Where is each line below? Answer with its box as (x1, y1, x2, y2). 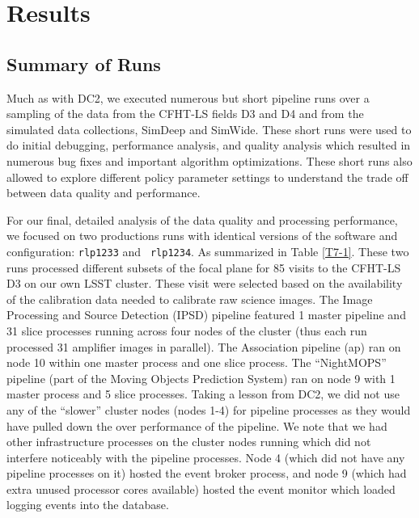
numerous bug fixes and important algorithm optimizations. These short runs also (6, 152, 413, 169)
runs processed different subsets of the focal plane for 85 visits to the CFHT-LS (6, 259, 401, 276)
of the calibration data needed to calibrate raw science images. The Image (6, 290, 373, 307)
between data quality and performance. (6, 184, 201, 201)
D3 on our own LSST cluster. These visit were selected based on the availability (6, 275, 403, 292)
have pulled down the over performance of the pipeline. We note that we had (6, 417, 387, 434)
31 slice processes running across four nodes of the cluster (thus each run (6, 322, 367, 339)
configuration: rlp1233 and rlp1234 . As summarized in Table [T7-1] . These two (6, 242, 409, 259)
